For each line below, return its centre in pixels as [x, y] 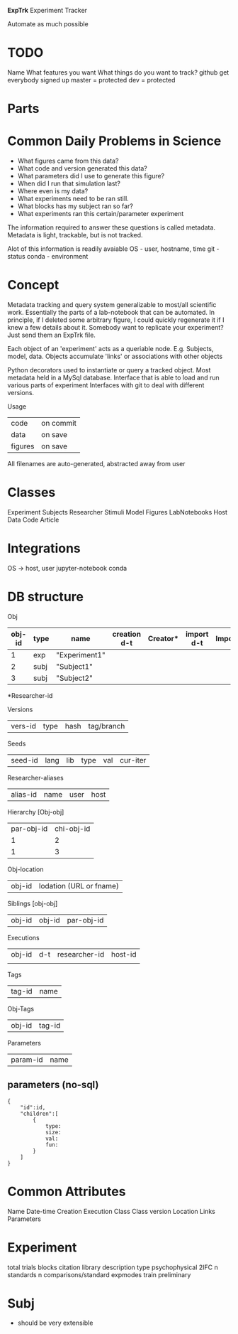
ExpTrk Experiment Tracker [47, 10]
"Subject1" [75, 666]
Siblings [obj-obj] [33, 903]
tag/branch [107, 726]
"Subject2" [75, 678]
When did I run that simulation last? [69, 183]
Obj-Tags [21, 1008]
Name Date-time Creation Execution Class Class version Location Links [112, 1211]
